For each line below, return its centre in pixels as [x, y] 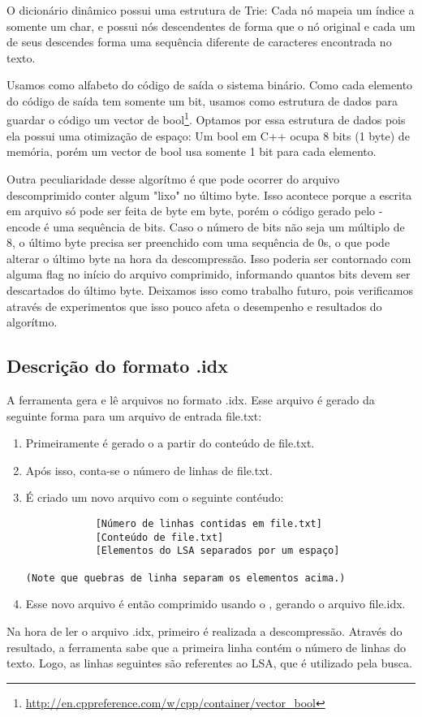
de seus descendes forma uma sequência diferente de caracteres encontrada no [199, 42]
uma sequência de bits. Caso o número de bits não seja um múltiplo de [229, 226]
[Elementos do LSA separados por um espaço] [217, 551]
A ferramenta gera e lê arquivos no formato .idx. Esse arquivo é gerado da [191, 400]
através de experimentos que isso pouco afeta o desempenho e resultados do [194, 306]
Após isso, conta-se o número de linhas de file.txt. [149, 470]
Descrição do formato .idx [117, 366]
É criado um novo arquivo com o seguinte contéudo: [155, 497]
